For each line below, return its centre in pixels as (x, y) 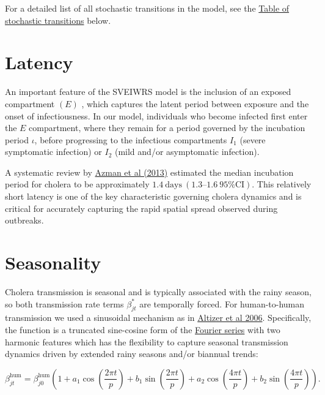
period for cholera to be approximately (77, 184)
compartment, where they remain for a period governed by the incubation (167, 128)
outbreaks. (24, 220)
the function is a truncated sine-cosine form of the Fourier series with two (143, 329)
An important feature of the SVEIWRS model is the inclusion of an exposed (148, 92)
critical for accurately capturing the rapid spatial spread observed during (141, 208)
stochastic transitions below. (58, 20)
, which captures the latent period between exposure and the (195, 103)
